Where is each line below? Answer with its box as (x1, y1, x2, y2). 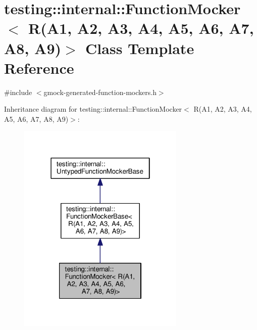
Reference (4, 57, 74, 78)
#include (4, 86, 32, 97)
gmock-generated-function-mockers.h (43, 86, 157, 97)
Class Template (85, 37, 194, 58)
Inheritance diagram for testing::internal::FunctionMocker (4, 104, 182, 114)
